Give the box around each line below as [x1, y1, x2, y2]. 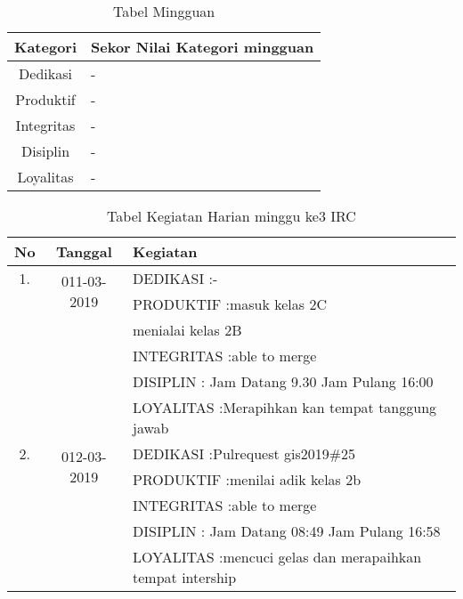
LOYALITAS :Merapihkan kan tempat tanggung [133, 397, 437, 417]
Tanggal [55, 241, 112, 262]
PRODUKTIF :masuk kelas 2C [133, 294, 327, 314]
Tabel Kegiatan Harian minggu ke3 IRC [107, 206, 356, 226]
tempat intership [133, 567, 237, 587]
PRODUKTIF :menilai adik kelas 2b [133, 469, 361, 490]
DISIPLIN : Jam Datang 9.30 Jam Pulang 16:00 [133, 371, 434, 392]
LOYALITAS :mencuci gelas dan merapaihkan [133, 546, 422, 567]
